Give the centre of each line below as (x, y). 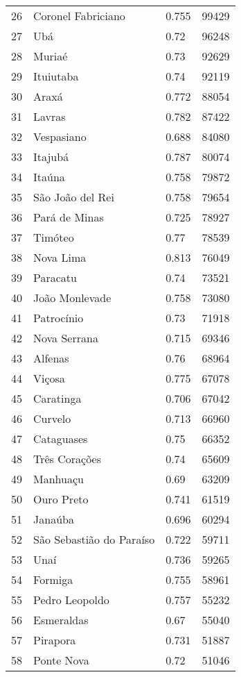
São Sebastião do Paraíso (94, 539)
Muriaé (51, 56)
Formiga (53, 579)
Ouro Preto (61, 499)
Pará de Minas (69, 217)
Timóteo (54, 237)
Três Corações (68, 459)
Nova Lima (60, 257)
